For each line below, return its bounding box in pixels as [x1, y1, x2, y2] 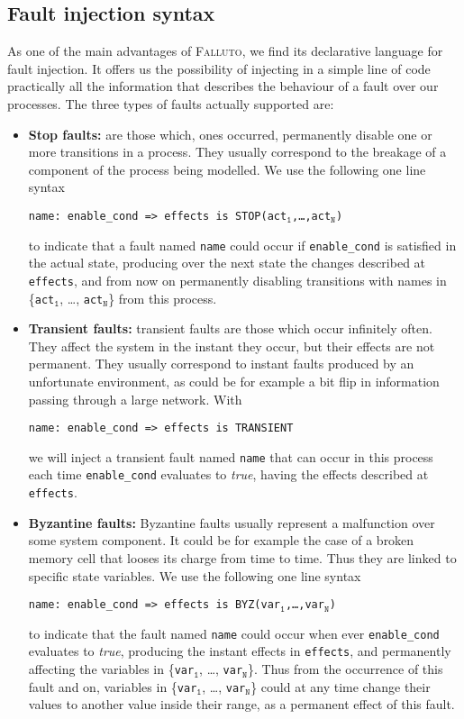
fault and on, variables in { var [28, 677, 197, 696]
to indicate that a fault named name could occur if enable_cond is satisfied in [28, 235, 457, 254]
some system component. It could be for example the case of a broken [28, 531, 414, 550]
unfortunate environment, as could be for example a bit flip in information [28, 371, 440, 390]
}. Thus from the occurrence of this [248, 660, 443, 678]
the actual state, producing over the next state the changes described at [28, 253, 426, 272]
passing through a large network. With [28, 389, 242, 408]
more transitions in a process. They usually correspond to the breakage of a [28, 142, 447, 161]
